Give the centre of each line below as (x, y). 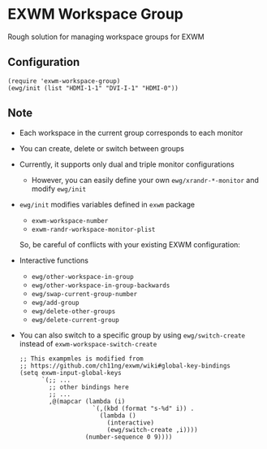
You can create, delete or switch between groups (101, 148)
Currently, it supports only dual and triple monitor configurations (127, 164)
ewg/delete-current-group (75, 320)
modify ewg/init (59, 189)
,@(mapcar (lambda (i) (87, 401)
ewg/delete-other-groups (73, 311)
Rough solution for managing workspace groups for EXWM (106, 37)
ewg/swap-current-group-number (84, 294)
